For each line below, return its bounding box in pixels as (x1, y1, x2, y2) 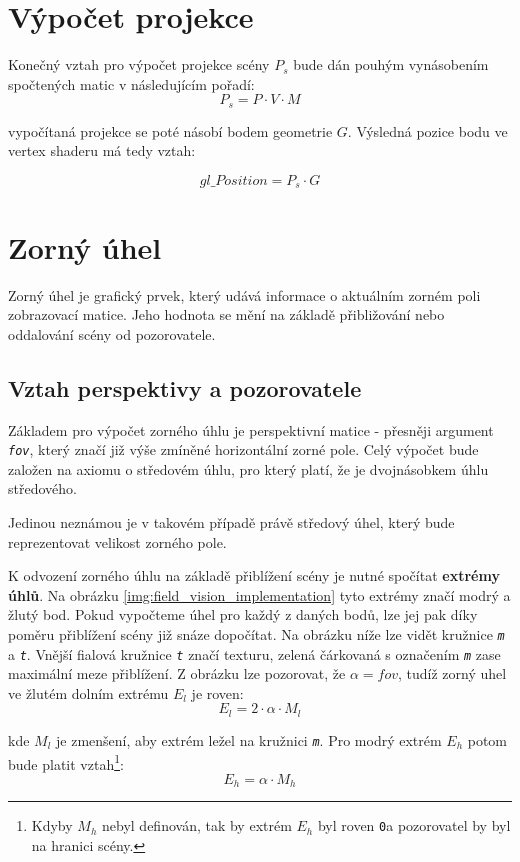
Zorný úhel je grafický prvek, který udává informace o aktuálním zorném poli (8, 284, 481, 305)
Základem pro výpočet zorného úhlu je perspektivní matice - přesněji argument (8, 419, 494, 440)
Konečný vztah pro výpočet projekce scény (8, 54, 270, 75)
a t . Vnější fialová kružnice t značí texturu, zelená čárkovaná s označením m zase (8, 643, 501, 664)
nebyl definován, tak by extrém (102, 815, 292, 836)
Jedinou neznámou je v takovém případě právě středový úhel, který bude (8, 511, 455, 532)
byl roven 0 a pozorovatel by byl (317, 815, 511, 836)
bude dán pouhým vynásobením (293, 54, 489, 75)
